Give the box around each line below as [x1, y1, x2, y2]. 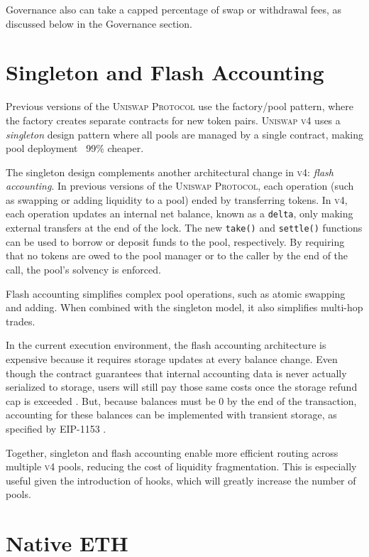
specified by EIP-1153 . [6, 421, 106, 436]
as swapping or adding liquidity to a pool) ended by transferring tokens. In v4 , [6, 192, 348, 207]
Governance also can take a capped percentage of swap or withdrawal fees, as [6, 2, 342, 16]
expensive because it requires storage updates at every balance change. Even [6, 351, 338, 366]
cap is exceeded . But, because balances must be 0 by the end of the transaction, [6, 393, 357, 408]
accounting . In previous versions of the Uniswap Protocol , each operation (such [6, 178, 354, 193]
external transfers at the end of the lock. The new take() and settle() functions [6, 220, 363, 235]
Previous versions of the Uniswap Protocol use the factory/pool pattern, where [6, 99, 354, 114]
